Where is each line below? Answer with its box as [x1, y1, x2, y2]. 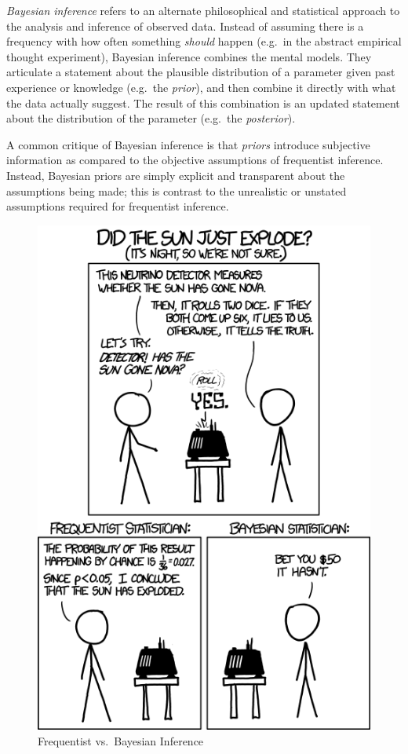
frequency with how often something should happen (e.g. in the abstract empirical [6, 33, 402, 49]
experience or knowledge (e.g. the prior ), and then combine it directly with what [6, 79, 396, 95]
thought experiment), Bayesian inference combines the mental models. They [6, 48, 372, 64]
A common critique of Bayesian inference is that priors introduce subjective [6, 136, 370, 152]
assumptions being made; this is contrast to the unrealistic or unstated [6, 182, 347, 199]
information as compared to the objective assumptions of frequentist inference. [6, 152, 384, 168]
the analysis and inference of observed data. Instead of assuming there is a [6, 17, 364, 34]
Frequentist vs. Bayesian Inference [38, 732, 204, 749]
